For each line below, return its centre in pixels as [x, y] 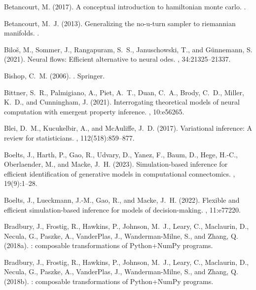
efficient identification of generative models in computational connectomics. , [120, 173]
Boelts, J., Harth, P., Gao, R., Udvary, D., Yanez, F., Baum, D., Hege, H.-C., [121, 154]
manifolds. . [22, 33]
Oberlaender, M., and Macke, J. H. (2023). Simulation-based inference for [116, 164]
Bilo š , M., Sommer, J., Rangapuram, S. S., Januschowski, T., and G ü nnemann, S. [128, 49]
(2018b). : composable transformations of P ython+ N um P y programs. [109, 281]
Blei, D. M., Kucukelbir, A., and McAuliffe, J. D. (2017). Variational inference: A [128, 128]
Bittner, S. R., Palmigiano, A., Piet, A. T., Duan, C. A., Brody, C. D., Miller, [124, 92]
